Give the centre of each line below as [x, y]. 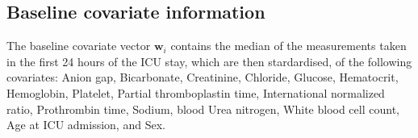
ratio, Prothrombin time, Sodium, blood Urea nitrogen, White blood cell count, [203, 109]
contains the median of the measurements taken [288, 46]
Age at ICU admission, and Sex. [86, 125]
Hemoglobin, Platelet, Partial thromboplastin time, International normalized [196, 92]
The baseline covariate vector [79, 46]
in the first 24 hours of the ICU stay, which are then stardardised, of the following [209, 61]
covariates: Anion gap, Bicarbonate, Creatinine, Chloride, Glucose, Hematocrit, [203, 77]
